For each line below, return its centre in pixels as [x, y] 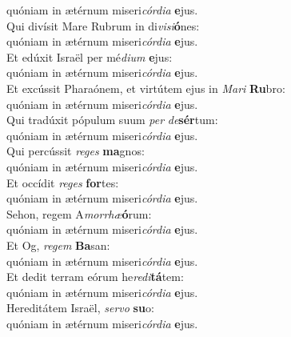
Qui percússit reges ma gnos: [76, 151]
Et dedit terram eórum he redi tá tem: [95, 277]
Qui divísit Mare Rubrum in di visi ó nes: [103, 25]
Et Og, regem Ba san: [58, 245]
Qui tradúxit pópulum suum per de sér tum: [112, 120]
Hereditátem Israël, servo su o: [80, 308]
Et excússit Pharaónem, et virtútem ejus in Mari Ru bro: [146, 88]
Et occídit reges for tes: [63, 182]
